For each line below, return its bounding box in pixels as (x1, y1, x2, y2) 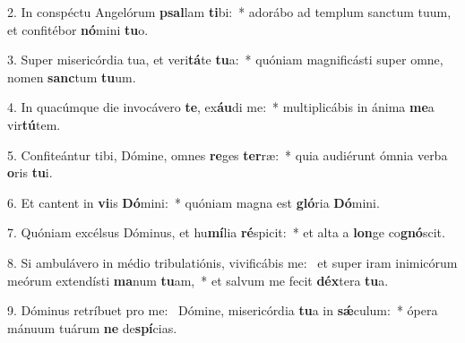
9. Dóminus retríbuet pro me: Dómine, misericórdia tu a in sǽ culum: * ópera (7, 301, 438, 320)
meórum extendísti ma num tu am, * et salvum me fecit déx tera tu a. (7, 270, 389, 289)
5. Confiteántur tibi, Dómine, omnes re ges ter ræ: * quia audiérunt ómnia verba (7, 145, 448, 164)
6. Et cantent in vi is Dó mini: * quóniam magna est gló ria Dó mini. (7, 193, 380, 211)
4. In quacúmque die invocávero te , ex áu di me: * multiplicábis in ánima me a (7, 98, 435, 116)
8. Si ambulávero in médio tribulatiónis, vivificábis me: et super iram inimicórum (7, 253, 458, 271)
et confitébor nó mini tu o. (7, 20, 149, 39)
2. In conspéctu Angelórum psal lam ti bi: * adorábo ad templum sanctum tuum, (7, 3, 452, 21)
